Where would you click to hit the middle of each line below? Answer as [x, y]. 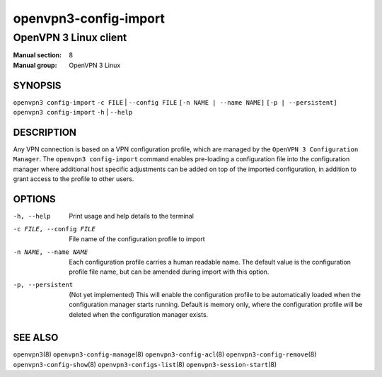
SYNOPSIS [37, 85]
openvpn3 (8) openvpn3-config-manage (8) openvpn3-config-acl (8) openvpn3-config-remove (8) [165, 354]
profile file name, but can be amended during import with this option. [169, 272]
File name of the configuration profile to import [137, 239]
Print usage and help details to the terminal [132, 216]
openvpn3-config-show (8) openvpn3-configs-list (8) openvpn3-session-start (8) [145, 364]
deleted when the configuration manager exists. [139, 314]
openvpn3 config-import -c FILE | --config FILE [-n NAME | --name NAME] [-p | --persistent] [175, 102]
